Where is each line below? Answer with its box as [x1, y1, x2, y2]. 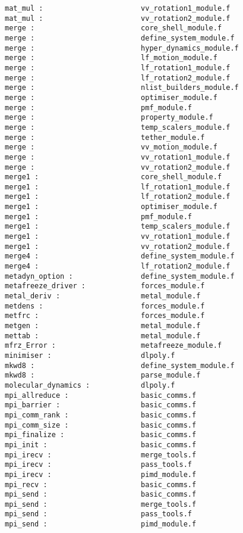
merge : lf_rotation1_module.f [5, 63, 231, 72]
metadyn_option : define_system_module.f [5, 272, 235, 280]
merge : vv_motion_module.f [5, 143, 217, 152]
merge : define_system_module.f [5, 33, 235, 42]
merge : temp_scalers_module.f [5, 123, 231, 132]
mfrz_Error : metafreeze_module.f [5, 341, 222, 350]
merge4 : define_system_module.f [5, 252, 235, 261]
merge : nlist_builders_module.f [5, 83, 239, 92]
